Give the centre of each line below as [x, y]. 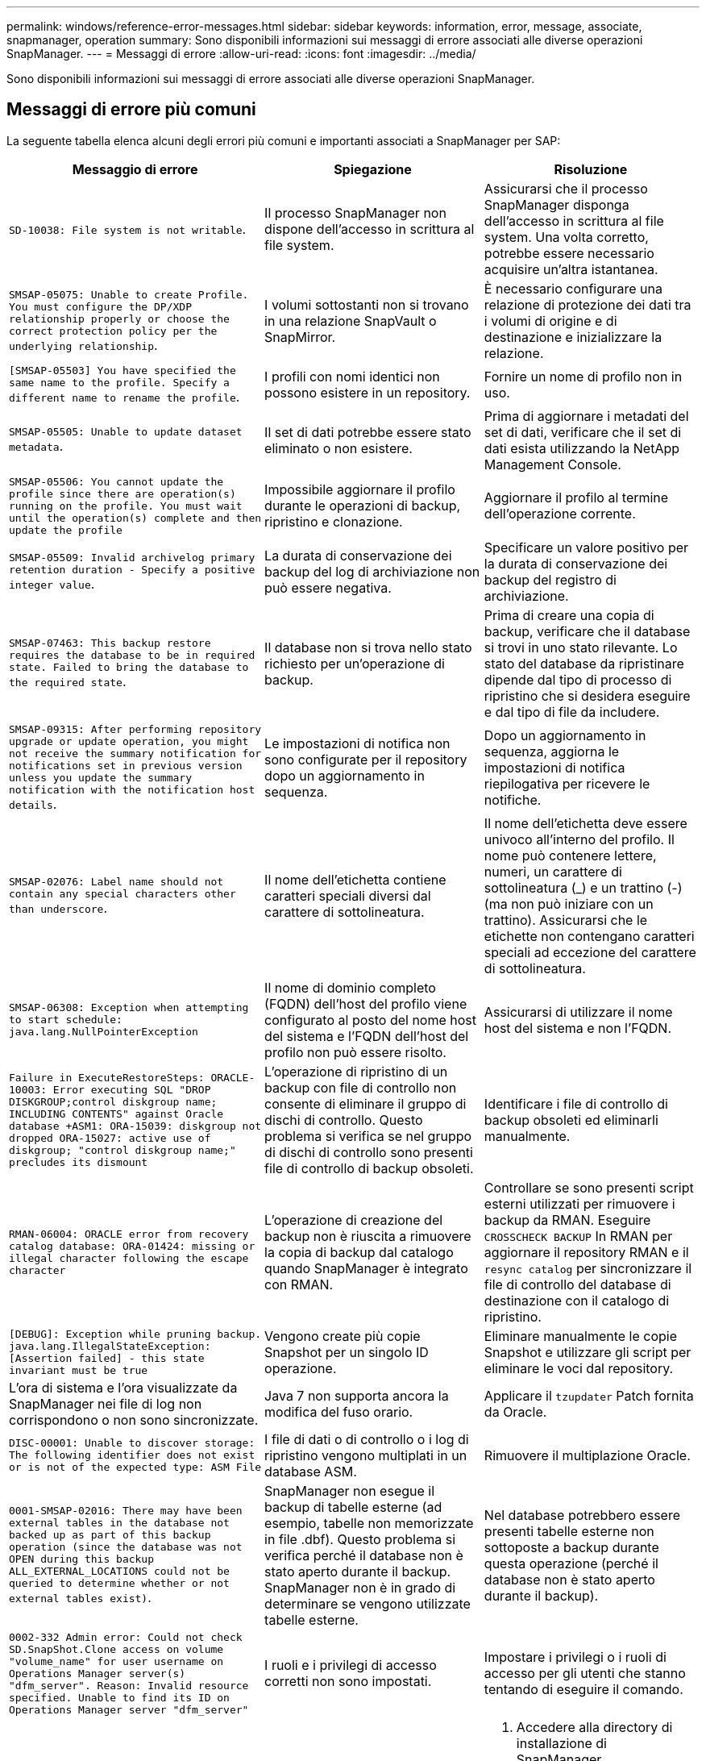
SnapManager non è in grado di [360, 1587]
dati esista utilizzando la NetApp [582, 448]
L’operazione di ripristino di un [356, 1071]
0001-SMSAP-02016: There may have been [126, 1511]
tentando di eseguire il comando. [583, 1690]
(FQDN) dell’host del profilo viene [366, 1003]
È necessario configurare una [573, 288]
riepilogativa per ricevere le [567, 783]
